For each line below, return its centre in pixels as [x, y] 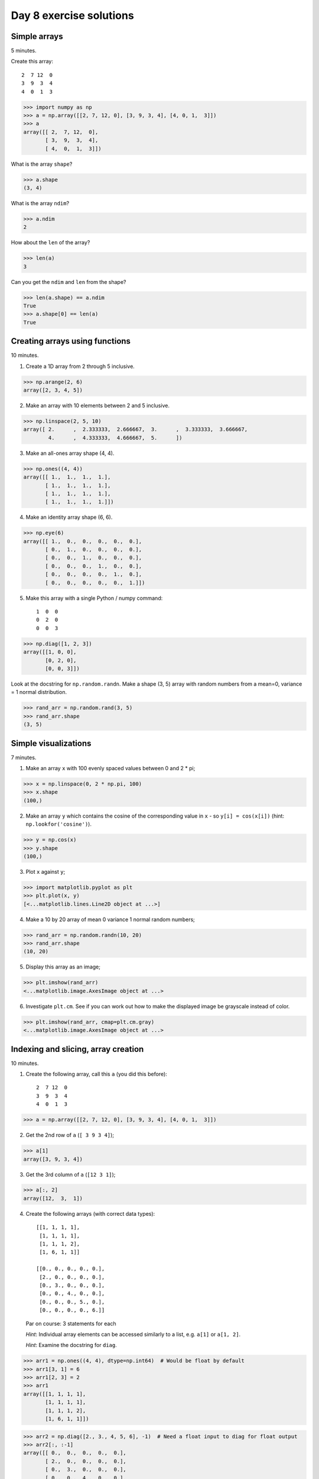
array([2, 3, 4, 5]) [53, 390]
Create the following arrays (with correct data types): [90, 1213]
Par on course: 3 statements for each [71, 1323]
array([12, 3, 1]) [53, 1198]
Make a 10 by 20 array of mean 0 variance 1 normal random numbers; [110, 919]
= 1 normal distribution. [39, 692]
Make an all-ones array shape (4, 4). [70, 453]
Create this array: [32, 62]
